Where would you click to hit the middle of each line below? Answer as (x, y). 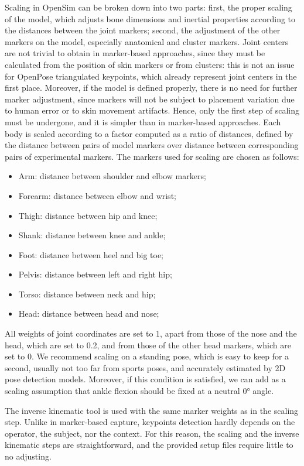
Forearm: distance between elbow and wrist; (97, 195)
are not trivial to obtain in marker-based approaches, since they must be (135, 53)
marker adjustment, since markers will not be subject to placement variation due (150, 99)
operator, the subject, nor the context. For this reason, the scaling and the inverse (152, 433)
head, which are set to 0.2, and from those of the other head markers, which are (148, 345)
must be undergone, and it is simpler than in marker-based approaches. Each (143, 121)
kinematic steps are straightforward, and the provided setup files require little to (149, 445)
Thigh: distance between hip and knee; (88, 215)
